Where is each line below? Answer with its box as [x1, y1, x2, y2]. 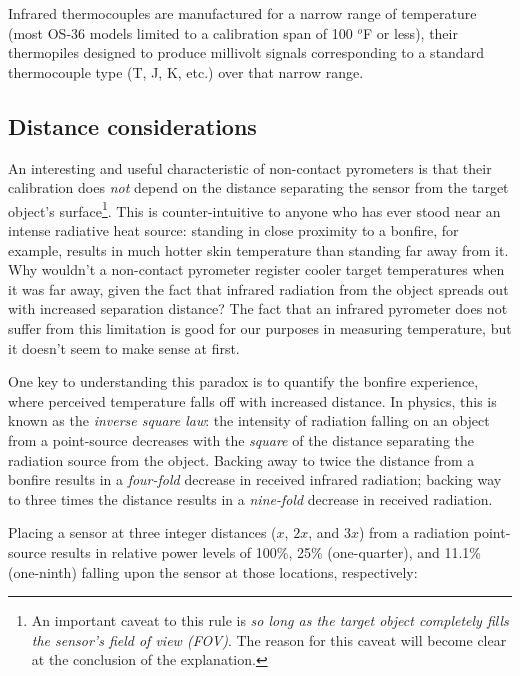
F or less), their [363, 22, 458, 43]
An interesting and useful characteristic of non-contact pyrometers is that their [8, 157, 492, 178]
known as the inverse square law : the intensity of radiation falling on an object [8, 410, 490, 431]
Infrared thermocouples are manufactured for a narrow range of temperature [8, 3, 477, 23]
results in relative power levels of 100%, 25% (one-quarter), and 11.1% [50, 541, 482, 562]
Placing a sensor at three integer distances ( [8, 522, 277, 543]
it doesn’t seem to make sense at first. [8, 337, 240, 358]
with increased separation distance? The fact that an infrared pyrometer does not [8, 298, 508, 319]
